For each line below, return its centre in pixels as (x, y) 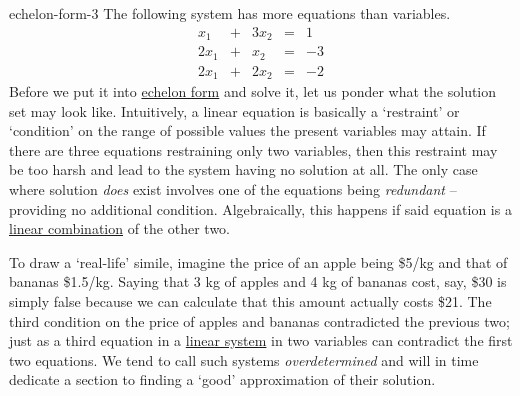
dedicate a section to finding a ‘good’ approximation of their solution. (222, 379)
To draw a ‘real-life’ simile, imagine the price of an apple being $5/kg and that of (258, 261)
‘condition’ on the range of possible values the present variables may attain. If (247, 130)
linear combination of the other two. (119, 228)
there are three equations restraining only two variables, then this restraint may (253, 149)
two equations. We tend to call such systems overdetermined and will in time (244, 359)
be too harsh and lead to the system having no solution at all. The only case (243, 169)
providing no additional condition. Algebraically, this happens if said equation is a (260, 208)
